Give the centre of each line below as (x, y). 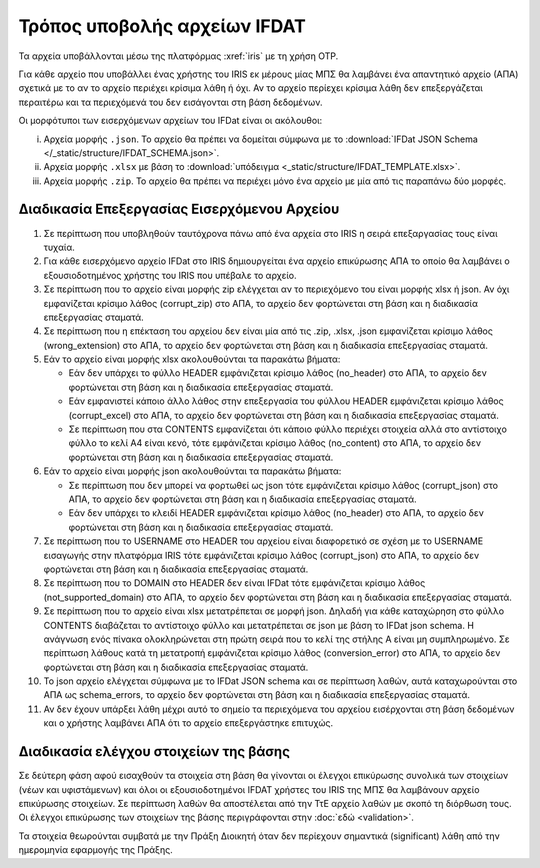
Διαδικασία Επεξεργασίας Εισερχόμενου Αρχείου (179, 209)
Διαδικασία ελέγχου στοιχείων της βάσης (154, 751)
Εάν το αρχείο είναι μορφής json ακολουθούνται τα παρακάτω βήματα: (192, 471)
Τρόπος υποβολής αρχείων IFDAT (162, 26)
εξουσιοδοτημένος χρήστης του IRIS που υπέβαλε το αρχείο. (170, 275)
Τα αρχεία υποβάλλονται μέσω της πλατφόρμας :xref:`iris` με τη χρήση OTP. (178, 56)
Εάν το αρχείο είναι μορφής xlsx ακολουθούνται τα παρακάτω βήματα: (192, 359)
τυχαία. (59, 247)
